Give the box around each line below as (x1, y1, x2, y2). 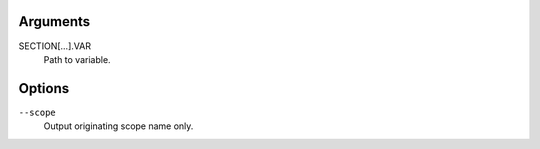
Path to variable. (43, 53, 111, 65)
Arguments (18, 13, 91, 30)
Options (18, 80, 70, 97)
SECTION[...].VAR (18, 40, 92, 52)
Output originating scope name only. (43, 120, 194, 132)
